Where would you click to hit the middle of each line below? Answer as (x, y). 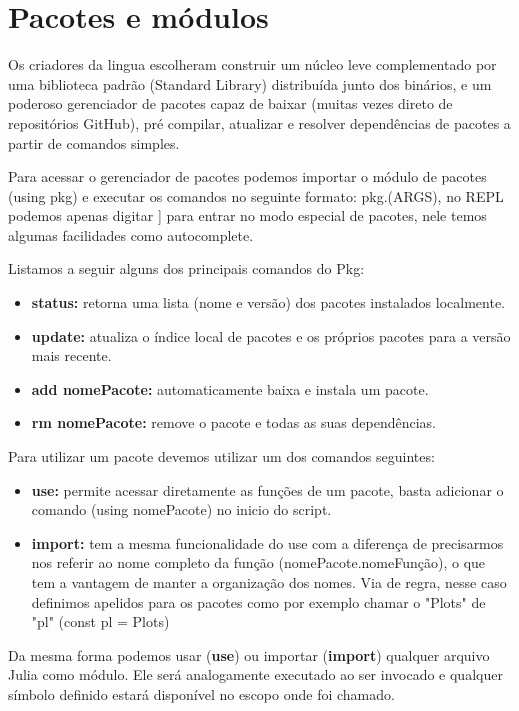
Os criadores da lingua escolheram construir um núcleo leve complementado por (252, 64)
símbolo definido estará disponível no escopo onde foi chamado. (201, 693)
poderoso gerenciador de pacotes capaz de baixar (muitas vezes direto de (230, 103)
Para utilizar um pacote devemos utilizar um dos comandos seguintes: (221, 456)
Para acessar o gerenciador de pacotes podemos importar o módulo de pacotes (247, 176)
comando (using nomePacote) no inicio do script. (181, 509)
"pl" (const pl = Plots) (100, 621)
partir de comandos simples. (94, 142)
